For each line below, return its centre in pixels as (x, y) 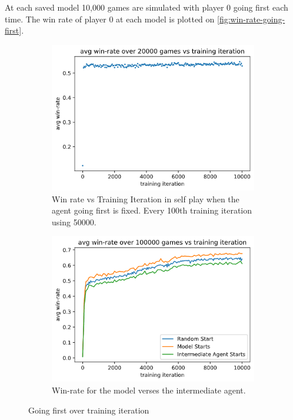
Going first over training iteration (89, 410)
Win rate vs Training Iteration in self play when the (146, 198)
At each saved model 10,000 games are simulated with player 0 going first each (146, 7)
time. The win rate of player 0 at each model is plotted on (110, 19)
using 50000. (74, 222)
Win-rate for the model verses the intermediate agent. (149, 390)
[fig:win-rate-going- (251, 19)
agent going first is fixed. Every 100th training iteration (152, 210)
